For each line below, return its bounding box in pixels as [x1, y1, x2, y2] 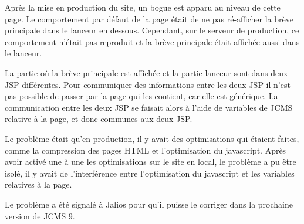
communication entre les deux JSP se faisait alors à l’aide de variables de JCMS [5, 101, 293, 113]
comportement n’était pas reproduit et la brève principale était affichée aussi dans [5, 35, 300, 47]
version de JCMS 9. [5, 209, 75, 222]
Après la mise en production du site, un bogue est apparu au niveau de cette [5, 1, 281, 13]
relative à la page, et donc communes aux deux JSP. [5, 113, 192, 125]
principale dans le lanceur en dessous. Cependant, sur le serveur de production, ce [5, 24, 299, 36]
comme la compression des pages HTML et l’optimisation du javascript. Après [5, 144, 286, 156]
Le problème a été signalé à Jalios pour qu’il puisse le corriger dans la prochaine [5, 198, 293, 210]
